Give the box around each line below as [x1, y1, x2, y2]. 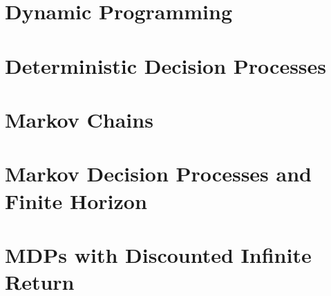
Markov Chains [5, 105, 153, 133]
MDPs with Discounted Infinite [5, 240, 312, 268]
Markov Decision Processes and [5, 159, 312, 188]
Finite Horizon [5, 186, 147, 215]
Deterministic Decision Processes [5, 51, 327, 79]
